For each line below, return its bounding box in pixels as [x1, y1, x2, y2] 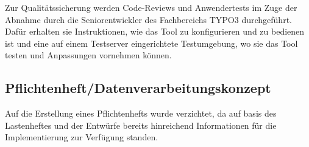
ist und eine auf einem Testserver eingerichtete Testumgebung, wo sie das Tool [5, 36, 298, 49]
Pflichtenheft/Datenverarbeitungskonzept [5, 78, 271, 97]
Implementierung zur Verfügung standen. [5, 131, 158, 143]
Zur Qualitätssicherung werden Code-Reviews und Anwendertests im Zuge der [5, 1, 297, 13]
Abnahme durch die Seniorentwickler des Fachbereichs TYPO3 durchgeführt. [5, 13, 292, 26]
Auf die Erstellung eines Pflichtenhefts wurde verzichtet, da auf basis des [5, 107, 277, 120]
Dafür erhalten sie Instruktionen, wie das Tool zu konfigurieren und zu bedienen [5, 25, 305, 38]
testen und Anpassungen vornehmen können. [5, 49, 172, 61]
